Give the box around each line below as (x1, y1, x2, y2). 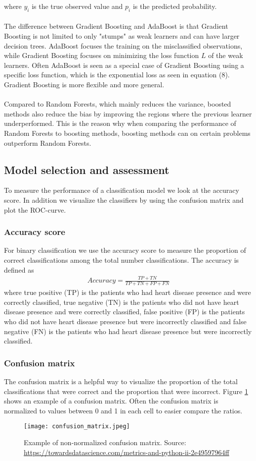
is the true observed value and (32, 1, 123, 11)
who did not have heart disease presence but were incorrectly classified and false (4, 316, 247, 327)
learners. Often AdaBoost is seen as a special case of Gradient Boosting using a (4, 59, 244, 70)
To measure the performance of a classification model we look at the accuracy (4, 185, 239, 195)
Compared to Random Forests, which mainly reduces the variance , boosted (4, 99, 231, 109)
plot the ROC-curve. (4, 204, 66, 215)
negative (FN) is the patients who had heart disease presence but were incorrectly (4, 326, 252, 336)
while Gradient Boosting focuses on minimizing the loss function (4, 50, 199, 60)
